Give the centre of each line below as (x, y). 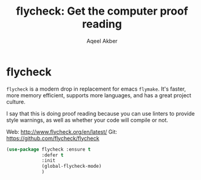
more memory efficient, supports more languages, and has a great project (99, 95)
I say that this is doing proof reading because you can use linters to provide (101, 113)
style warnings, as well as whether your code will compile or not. (87, 120)
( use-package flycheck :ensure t (49, 149)
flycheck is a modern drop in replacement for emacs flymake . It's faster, (96, 89)
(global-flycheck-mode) (72, 166)
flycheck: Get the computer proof (102, 11)
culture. (16, 102)
